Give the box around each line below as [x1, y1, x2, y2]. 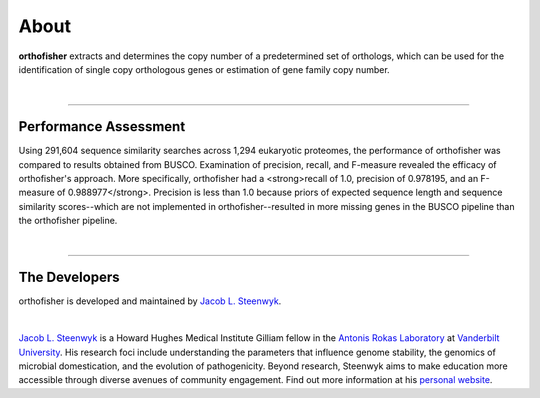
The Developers [18, 269, 120, 286]
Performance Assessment [18, 118, 186, 135]
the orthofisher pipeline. [18, 215, 118, 227]
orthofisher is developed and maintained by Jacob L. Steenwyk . [18, 295, 282, 307]
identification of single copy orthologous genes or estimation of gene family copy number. [18, 63, 390, 75]
